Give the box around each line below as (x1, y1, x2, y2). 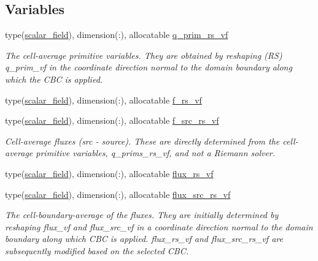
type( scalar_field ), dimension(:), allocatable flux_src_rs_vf (5, 187, 231, 200)
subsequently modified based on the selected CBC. (5, 244, 188, 257)
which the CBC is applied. (5, 72, 103, 85)
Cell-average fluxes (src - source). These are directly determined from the (5, 134, 280, 147)
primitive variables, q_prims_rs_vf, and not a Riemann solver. (36, 146, 276, 159)
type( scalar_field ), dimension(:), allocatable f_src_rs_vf (5, 114, 219, 127)
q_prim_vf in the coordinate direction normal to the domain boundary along (5, 61, 292, 74)
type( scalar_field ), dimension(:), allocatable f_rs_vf (5, 93, 202, 106)
